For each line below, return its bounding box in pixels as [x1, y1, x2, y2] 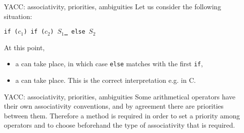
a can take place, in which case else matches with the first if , [15, 58, 203, 69]
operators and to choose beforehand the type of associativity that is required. [4, 120, 235, 130]
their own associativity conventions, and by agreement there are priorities [4, 101, 224, 111]
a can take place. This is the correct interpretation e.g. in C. [15, 75, 196, 85]
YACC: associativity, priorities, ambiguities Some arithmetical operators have [4, 91, 236, 101]
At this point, [4, 42, 45, 52]
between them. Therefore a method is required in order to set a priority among [4, 110, 240, 120]
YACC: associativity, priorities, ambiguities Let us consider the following [4, 1, 221, 11]
